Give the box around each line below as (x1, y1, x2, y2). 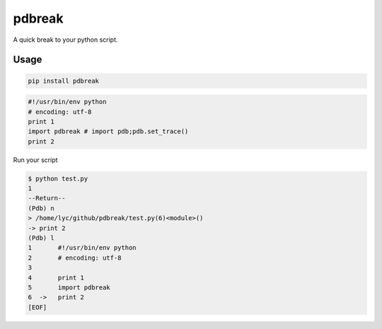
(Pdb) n (28, 204, 54, 212)
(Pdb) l (28, 234, 54, 242)
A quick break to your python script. (13, 35, 118, 44)
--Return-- (28, 195, 66, 202)
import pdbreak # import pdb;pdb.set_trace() (28, 127, 189, 136)
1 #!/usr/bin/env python (28, 244, 137, 252)
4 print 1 (28, 273, 85, 282)
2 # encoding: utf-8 (28, 253, 122, 262)
